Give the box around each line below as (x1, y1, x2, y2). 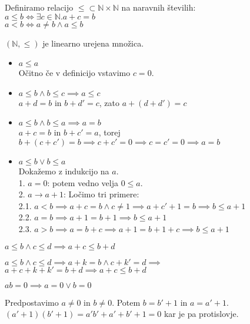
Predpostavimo (5, 296, 59, 308)
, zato (99, 96, 119, 108)
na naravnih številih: (121, 1, 196, 13)
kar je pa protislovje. (164, 308, 239, 320)
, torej (98, 126, 121, 138)
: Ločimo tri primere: (64, 188, 139, 200)
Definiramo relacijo (5, 1, 74, 13)
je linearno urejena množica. (42, 37, 144, 49)
